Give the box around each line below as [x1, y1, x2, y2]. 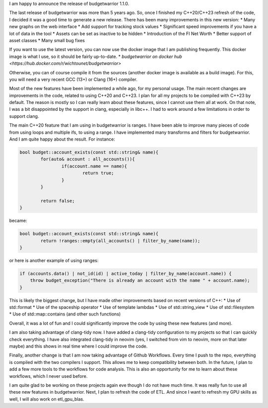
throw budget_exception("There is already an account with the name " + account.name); [30, 278, 250, 283]
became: [9, 218, 27, 224]
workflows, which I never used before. [9, 373, 88, 379]
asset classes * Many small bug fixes [9, 37, 85, 43]
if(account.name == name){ [61, 163, 128, 169]
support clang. [9, 113, 39, 119]
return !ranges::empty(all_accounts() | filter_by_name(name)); [40, 238, 201, 244]
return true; [82, 170, 114, 176]
